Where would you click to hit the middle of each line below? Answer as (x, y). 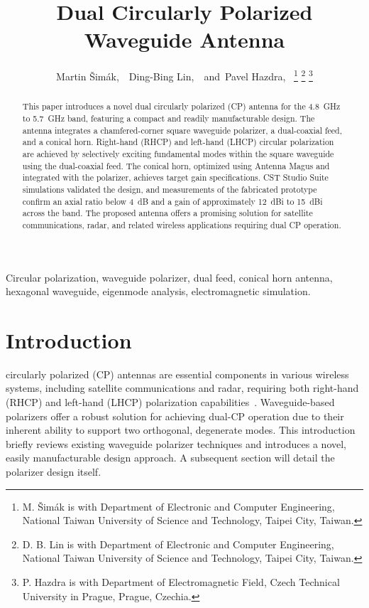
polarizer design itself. (54, 472)
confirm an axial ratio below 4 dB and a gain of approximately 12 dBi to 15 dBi (172, 201)
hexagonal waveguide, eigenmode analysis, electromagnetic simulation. (158, 291)
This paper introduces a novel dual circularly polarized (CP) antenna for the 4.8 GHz (181, 106)
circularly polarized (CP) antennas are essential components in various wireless (177, 374)
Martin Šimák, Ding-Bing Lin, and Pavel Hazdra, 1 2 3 (184, 75)
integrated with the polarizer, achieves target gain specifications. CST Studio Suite (175, 177)
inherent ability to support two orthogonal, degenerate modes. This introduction (181, 430)
